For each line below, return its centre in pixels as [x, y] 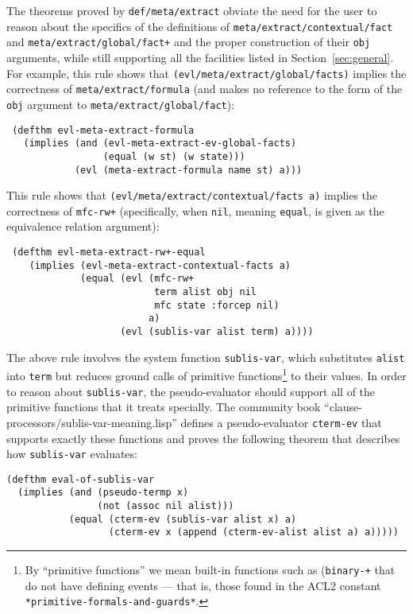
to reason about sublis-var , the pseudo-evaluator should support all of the [191, 391]
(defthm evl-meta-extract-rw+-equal [109, 253]
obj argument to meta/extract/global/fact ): [121, 104]
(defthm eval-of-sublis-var [81, 479]
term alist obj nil [205, 292]
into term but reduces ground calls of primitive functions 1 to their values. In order [206, 374]
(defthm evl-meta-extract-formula [103, 130]
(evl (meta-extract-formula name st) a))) [188, 170]
